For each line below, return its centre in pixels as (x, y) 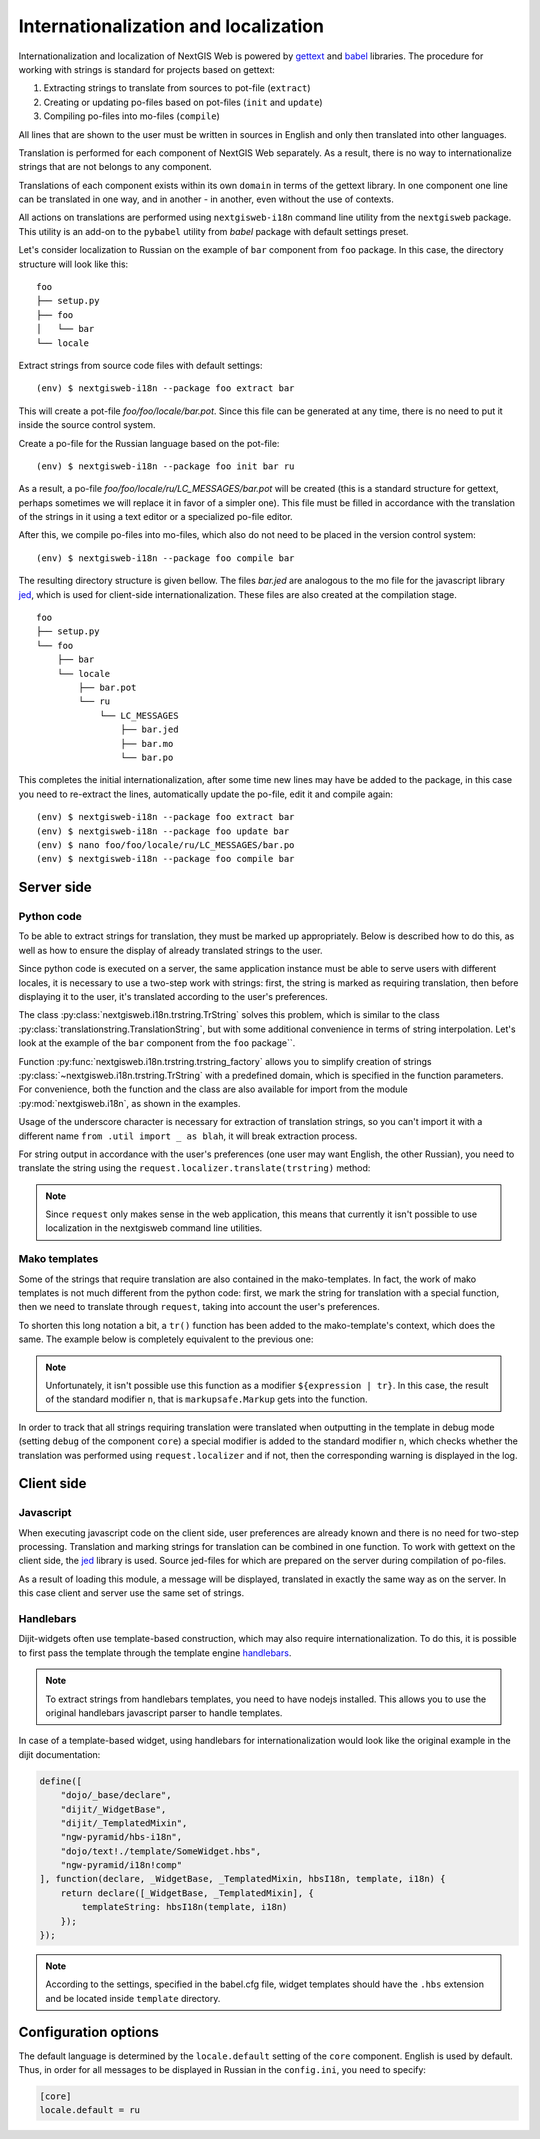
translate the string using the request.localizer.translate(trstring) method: (194, 1168)
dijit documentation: (59, 1754)
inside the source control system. (87, 425)
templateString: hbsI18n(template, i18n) (184, 1907)
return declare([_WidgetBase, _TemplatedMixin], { (187, 1893)
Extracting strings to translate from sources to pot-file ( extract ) (177, 88)
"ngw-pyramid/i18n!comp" (121, 1865)
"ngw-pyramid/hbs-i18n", (121, 1837)
